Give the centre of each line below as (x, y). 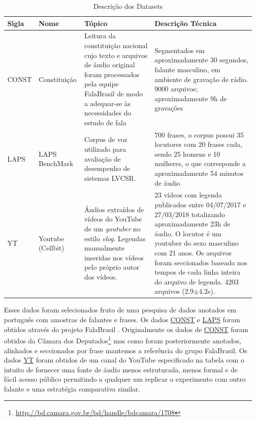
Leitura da (100, 36)
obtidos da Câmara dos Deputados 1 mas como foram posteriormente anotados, (123, 340)
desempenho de (107, 168)
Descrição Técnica (185, 23)
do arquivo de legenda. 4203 (196, 281)
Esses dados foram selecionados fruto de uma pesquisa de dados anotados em (120, 310)
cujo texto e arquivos (116, 55)
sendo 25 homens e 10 (187, 154)
